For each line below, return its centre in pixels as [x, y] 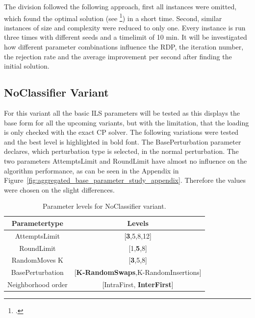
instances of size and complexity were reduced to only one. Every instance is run [125, 27]
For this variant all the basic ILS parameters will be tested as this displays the [122, 113]
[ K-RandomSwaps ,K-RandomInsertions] [138, 272]
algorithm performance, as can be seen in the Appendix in [91, 170]
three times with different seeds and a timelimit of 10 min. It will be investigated [126, 37]
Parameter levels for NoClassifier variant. [104, 206]
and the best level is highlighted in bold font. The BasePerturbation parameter [123, 141]
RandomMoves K [37, 260]
